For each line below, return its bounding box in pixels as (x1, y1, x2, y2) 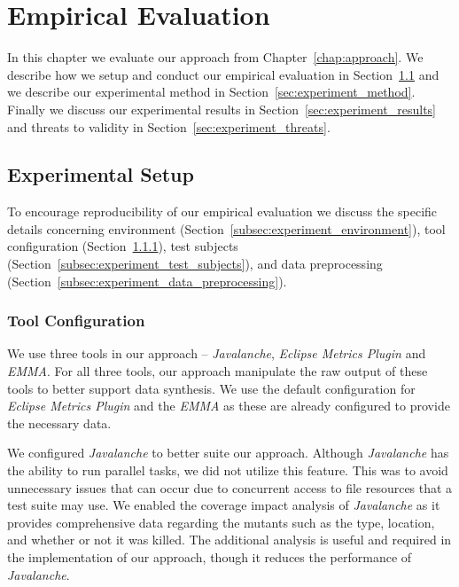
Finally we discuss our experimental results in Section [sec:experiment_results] (7, 99, 436, 118)
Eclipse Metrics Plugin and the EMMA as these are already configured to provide (7, 396, 450, 415)
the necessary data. (7, 413, 112, 432)
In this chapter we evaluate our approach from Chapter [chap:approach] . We (7, 48, 424, 67)
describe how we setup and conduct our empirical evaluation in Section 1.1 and (7, 65, 440, 83)
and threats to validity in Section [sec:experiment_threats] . (7, 117, 331, 136)
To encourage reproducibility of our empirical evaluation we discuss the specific (7, 202, 438, 221)
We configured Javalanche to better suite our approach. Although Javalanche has (7, 443, 449, 462)
